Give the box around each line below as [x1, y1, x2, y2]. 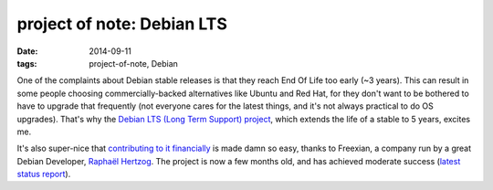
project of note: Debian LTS [16, 14, 227, 34]
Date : [16, 46, 38, 57]
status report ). [16, 169, 71, 180]
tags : [16, 58, 37, 69]
